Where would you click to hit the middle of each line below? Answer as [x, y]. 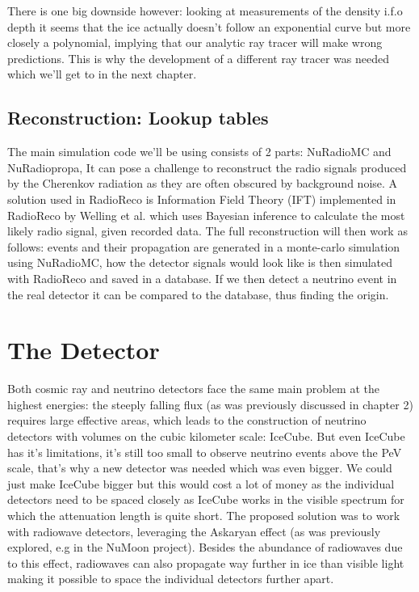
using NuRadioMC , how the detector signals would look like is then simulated [200, 262]
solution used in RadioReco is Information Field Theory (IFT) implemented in [202, 199]
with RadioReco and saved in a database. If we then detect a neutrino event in [202, 278]
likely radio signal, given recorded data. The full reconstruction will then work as [207, 231]
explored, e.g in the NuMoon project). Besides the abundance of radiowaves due [205, 547]
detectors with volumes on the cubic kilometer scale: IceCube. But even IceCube [206, 436]
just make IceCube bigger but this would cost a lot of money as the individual [201, 483]
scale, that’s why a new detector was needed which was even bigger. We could [200, 468]
